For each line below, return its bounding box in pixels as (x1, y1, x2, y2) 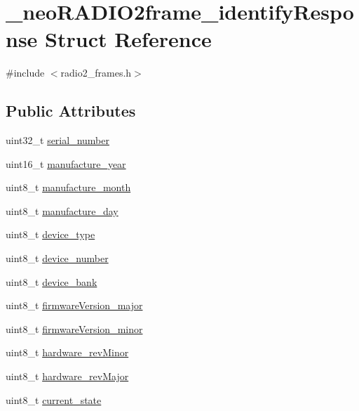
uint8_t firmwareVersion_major (6, 298, 143, 313)
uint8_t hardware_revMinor (6, 345, 129, 360)
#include (6, 65, 45, 80)
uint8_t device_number (6, 251, 109, 266)
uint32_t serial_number (6, 133, 109, 148)
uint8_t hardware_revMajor (6, 369, 129, 384)
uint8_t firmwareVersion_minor (6, 321, 143, 336)
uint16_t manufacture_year (6, 156, 126, 171)
